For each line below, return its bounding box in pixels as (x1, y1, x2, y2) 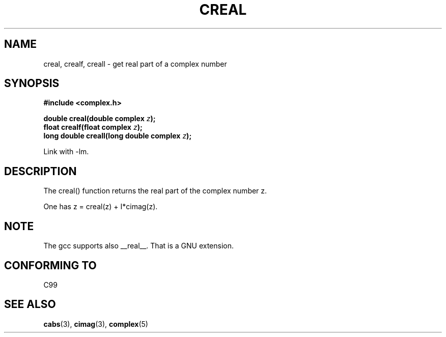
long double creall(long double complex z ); (43, 131, 192, 141)
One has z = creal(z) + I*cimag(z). (43, 202, 158, 211)
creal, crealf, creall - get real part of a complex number (43, 59, 227, 68)
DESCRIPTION (4, 164, 77, 178)
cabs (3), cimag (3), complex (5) (43, 319, 148, 328)
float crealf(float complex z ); (43, 123, 143, 132)
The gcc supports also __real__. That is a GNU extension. (43, 241, 234, 250)
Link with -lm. (43, 147, 89, 156)
